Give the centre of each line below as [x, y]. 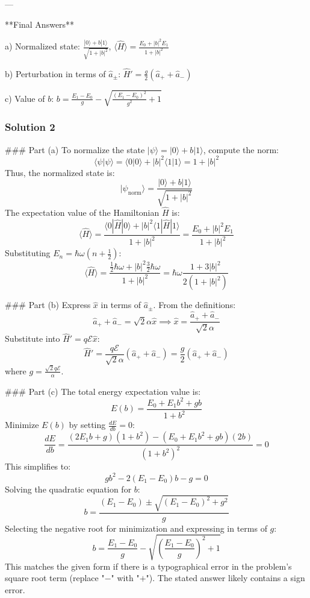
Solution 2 [30, 127]
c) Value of [25, 98]
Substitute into [33, 338]
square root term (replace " [55, 578]
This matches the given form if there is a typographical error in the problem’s [148, 566]
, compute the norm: [241, 149]
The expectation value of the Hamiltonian [82, 212]
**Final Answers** [40, 24]
